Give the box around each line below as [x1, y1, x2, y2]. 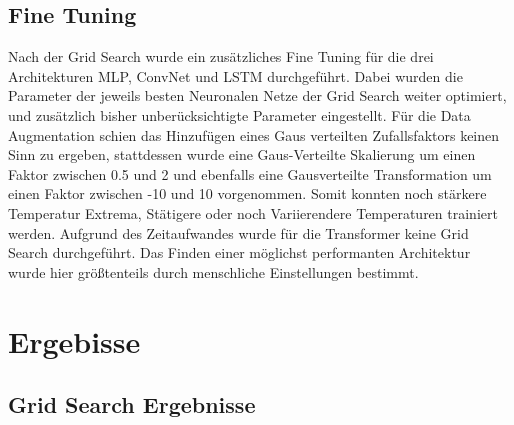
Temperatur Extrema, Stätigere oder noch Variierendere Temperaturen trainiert [8, 202, 498, 223]
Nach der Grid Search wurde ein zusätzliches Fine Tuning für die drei [8, 46, 434, 67]
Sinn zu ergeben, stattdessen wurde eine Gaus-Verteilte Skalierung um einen [8, 144, 476, 165]
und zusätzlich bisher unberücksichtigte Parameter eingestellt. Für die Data [8, 104, 471, 125]
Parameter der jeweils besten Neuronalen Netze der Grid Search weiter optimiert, [8, 85, 507, 106]
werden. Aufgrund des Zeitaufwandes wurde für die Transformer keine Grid [8, 222, 469, 243]
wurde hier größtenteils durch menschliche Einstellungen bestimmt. [8, 261, 419, 282]
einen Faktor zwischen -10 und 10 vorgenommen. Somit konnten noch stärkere [8, 183, 487, 204]
